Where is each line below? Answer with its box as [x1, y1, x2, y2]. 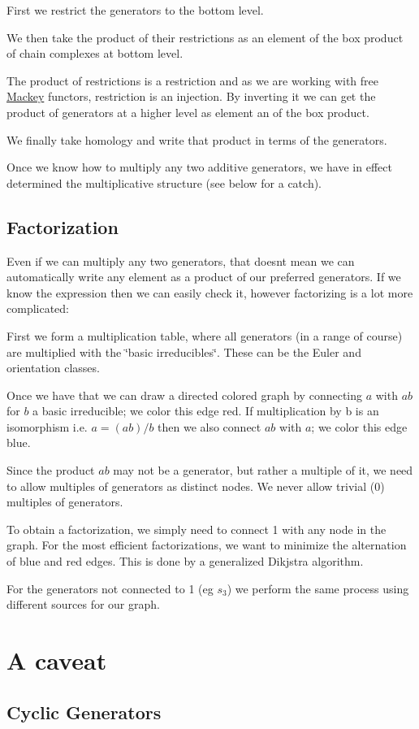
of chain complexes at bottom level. [6, 45, 184, 62]
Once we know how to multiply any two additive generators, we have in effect [6, 158, 392, 176]
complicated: [6, 300, 69, 317]
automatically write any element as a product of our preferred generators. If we [6, 268, 401, 285]
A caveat [6, 644, 107, 677]
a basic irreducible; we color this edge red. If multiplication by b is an [32, 402, 379, 419]
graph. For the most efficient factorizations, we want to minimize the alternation [6, 536, 407, 553]
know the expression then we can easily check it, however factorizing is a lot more [6, 284, 413, 301]
